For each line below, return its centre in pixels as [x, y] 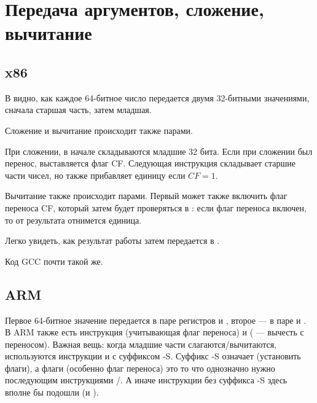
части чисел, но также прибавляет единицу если [95, 175]
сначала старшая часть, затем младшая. [78, 110]
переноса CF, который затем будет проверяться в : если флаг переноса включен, [156, 207]
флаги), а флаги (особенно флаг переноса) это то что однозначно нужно [140, 368]
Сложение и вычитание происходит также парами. [99, 130]
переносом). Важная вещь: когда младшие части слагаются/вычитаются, [141, 344]
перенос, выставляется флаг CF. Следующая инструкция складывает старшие [150, 163]
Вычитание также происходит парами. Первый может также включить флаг [146, 196]
